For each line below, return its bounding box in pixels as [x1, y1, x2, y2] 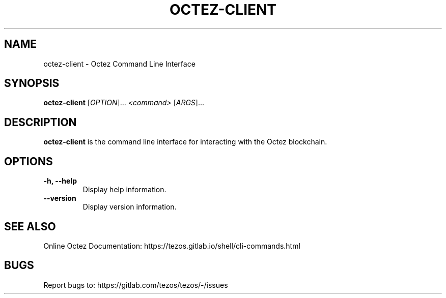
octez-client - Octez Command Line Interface [43, 59, 196, 68]
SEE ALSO [4, 220, 56, 233]
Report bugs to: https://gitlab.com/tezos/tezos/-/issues [43, 280, 228, 289]
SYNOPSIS [4, 77, 60, 90]
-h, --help [43, 176, 77, 186]
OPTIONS [4, 155, 53, 168]
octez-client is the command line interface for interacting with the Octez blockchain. [43, 137, 327, 146]
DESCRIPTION [4, 115, 77, 129]
